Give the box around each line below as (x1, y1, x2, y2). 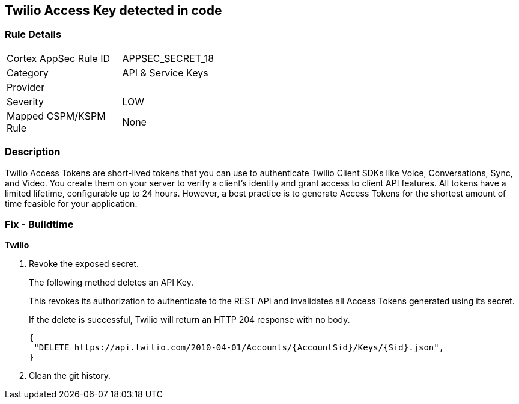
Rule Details (5, 28, 62, 41)
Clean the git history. (29, 370, 111, 381)
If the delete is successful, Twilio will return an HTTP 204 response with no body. (29, 314, 350, 325)
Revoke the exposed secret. (29, 259, 139, 269)
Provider (7, 81, 45, 93)
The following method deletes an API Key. (29, 277, 193, 288)
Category (7, 66, 49, 79)
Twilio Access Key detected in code (5, 3, 222, 18)
